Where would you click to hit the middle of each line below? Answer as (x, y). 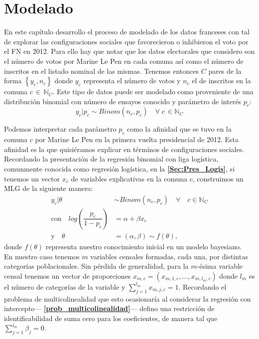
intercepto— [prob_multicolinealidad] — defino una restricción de (109, 308)
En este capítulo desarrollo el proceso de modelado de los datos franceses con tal (127, 32)
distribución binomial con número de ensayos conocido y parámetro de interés (123, 101)
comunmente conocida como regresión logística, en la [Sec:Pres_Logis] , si (120, 169)
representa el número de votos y (132, 81)
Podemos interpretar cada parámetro (60, 129)
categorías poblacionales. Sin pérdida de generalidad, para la (96, 266)
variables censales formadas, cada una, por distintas (169, 256)
